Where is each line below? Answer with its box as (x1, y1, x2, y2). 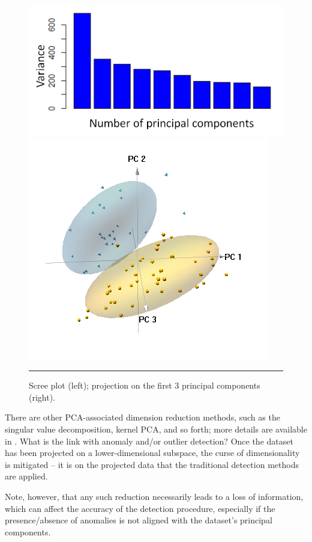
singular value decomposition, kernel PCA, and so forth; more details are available (5, 423, 307, 435)
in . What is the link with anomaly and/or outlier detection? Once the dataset (5, 434, 293, 447)
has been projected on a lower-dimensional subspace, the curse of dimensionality (5, 446, 300, 459)
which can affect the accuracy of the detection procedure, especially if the (5, 502, 275, 514)
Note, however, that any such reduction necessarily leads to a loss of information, (5, 490, 304, 502)
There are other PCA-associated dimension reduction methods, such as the (5, 411, 280, 423)
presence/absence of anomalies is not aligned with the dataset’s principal (5, 514, 272, 526)
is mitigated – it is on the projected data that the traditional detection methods (5, 458, 299, 470)
